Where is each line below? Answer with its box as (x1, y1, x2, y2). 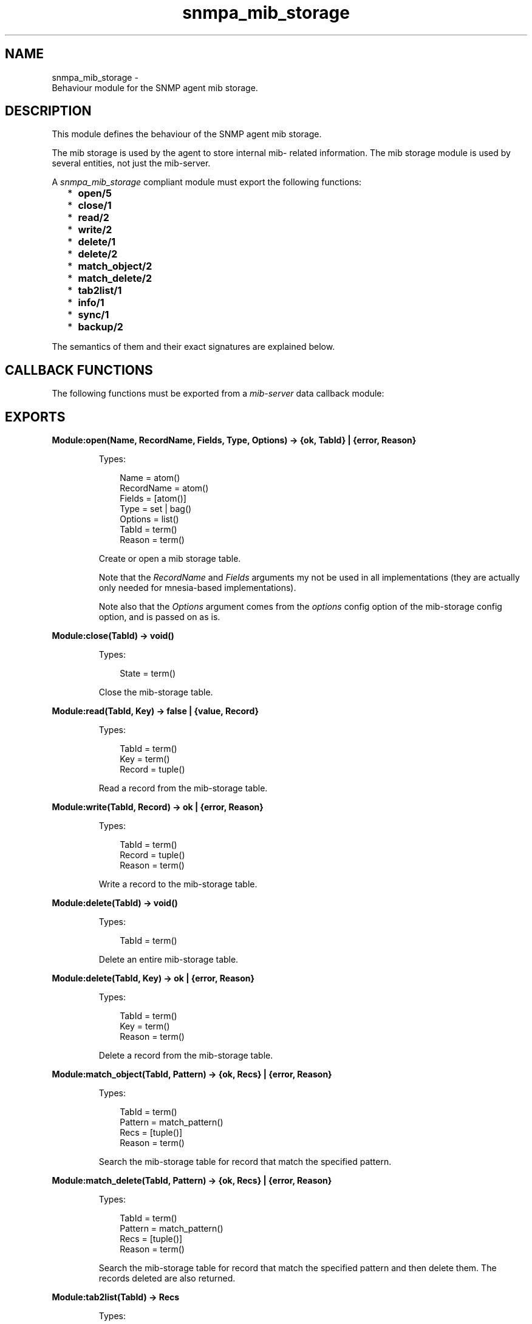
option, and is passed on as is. (98, 612, 220, 623)
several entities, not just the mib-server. (52, 158, 211, 169)
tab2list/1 (78, 284, 122, 297)
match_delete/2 (78, 272, 152, 285)
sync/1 (78, 309, 109, 321)
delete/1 (78, 236, 116, 248)
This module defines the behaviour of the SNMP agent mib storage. (52, 129, 322, 140)
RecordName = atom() (120, 483, 209, 494)
